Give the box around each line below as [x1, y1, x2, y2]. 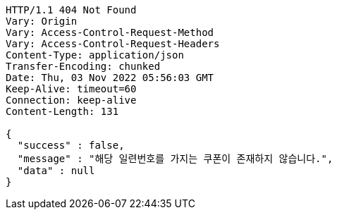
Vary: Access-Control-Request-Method [6, 27, 214, 38]
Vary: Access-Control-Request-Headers [6, 38, 220, 49]
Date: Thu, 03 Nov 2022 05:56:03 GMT [6, 72, 214, 83]
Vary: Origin [6, 16, 78, 27]
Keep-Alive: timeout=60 [6, 83, 137, 94]
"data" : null [17, 165, 95, 176]
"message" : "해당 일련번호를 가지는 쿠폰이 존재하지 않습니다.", [17, 153, 333, 164]
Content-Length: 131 [6, 106, 119, 117]
